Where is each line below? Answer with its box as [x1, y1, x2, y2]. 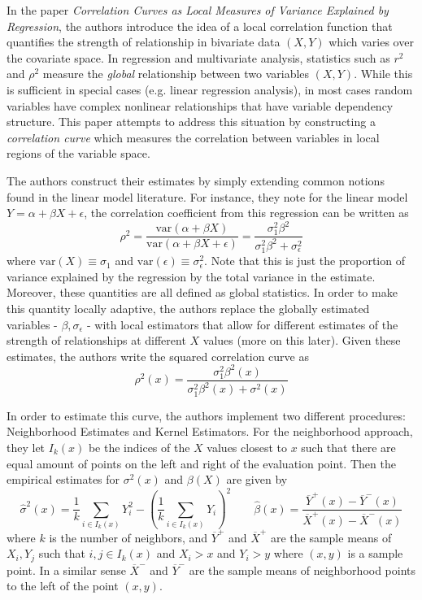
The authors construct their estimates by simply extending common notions [7, 172, 385, 189]
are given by [226, 471, 288, 488]
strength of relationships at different [7, 332, 186, 349]
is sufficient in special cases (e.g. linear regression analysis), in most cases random [7, 80, 413, 98]
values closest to [207, 438, 287, 455]
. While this [354, 65, 413, 82]
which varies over [328, 33, 414, 50]
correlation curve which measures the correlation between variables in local [7, 128, 380, 146]
